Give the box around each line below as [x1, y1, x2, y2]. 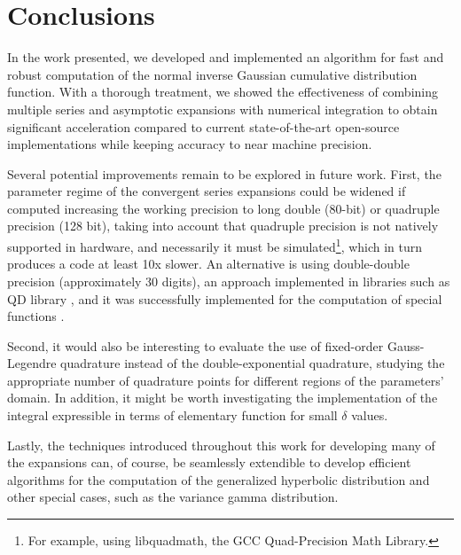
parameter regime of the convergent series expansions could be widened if [7, 182, 406, 200]
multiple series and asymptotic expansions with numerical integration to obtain [7, 99, 438, 118]
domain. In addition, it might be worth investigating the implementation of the [7, 388, 438, 407]
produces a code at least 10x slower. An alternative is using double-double [7, 254, 410, 273]
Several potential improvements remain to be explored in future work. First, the [7, 164, 441, 183]
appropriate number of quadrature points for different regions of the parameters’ [7, 371, 444, 389]
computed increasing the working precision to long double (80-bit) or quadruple [7, 199, 440, 217]
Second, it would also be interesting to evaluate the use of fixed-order [7, 336, 384, 355]
